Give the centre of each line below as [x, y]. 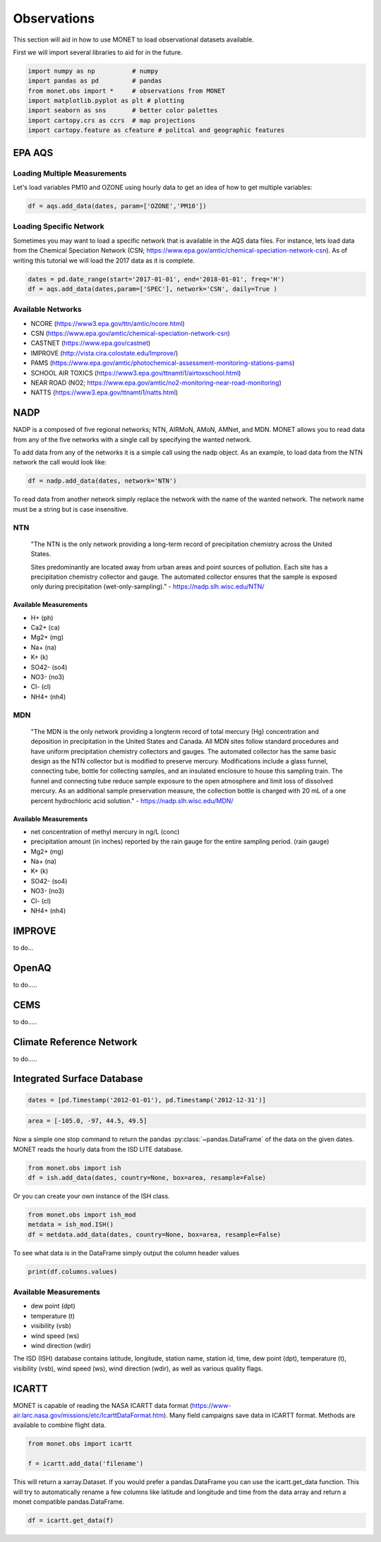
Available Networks [47, 309]
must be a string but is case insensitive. [71, 509]
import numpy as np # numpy [93, 71]
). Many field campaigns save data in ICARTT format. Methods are [259, 1416]
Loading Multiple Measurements [70, 173]
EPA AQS [33, 153]
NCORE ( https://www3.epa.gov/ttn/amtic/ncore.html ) [108, 323]
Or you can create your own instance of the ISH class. [91, 1195]
